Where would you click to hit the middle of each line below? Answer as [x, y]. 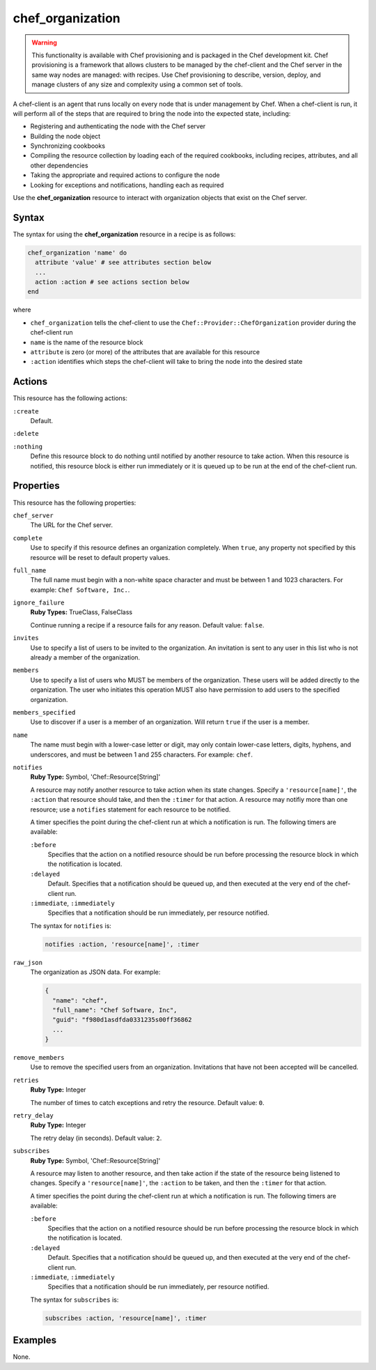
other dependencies [59, 165]
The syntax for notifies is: [71, 926]
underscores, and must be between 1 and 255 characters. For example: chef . [142, 754]
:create [26, 411]
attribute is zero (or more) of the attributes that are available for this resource [145, 352]
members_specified [44, 712]
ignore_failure [39, 603]
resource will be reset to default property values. [100, 557]
